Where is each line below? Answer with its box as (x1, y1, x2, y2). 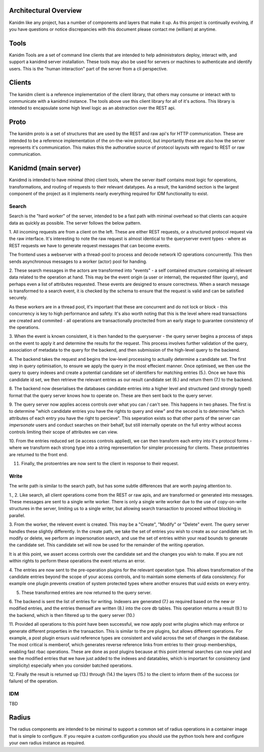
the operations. (9, 325, 40, 330)
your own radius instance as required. (9, 740, 86, 746)
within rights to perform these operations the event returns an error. (9, 558, 146, 564)
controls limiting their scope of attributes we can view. (9, 429, 118, 435)
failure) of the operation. (9, 678, 58, 684)
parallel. (9, 512, 25, 518)
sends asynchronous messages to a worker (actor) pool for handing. (9, 258, 148, 264)
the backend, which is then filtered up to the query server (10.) (9, 612, 135, 618)
